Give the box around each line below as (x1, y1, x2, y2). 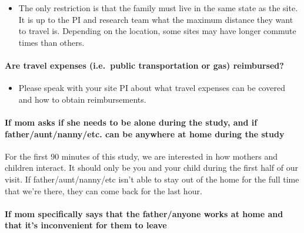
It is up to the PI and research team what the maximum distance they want (18, 13, 293, 25)
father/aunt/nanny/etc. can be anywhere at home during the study (5, 127, 285, 140)
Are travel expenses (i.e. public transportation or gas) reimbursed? (5, 59, 284, 71)
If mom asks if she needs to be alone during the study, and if (5, 116, 258, 128)
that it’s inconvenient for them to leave (5, 219, 167, 231)
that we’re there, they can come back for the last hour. (5, 184, 202, 197)
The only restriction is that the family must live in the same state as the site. (18, 2, 298, 13)
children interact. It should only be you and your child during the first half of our (5, 161, 299, 174)
